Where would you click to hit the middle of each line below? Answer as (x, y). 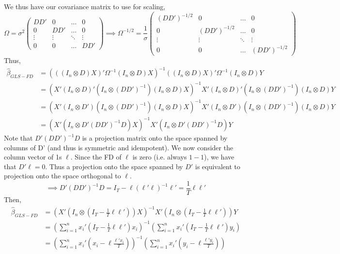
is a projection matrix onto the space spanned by (155, 138)
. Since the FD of (96, 157)
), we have (219, 157)
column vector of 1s (33, 157)
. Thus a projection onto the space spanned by (114, 166)
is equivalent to (218, 166)
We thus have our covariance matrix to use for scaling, (85, 6)
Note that (18, 138)
